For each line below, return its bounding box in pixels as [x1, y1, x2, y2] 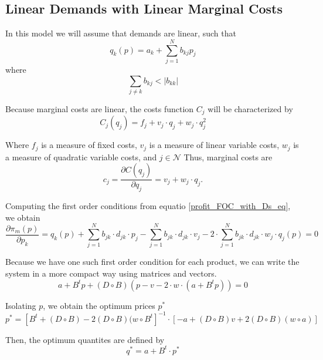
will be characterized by [208, 102, 293, 115]
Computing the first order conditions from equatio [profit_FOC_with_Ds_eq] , [5, 200, 291, 212]
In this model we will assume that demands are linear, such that [5, 27, 236, 39]
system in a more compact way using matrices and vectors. [5, 267, 217, 280]
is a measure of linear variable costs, [149, 139, 280, 151]
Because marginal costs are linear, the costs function [5, 102, 194, 115]
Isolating [5, 299, 36, 311]
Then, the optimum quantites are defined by [5, 333, 165, 345]
